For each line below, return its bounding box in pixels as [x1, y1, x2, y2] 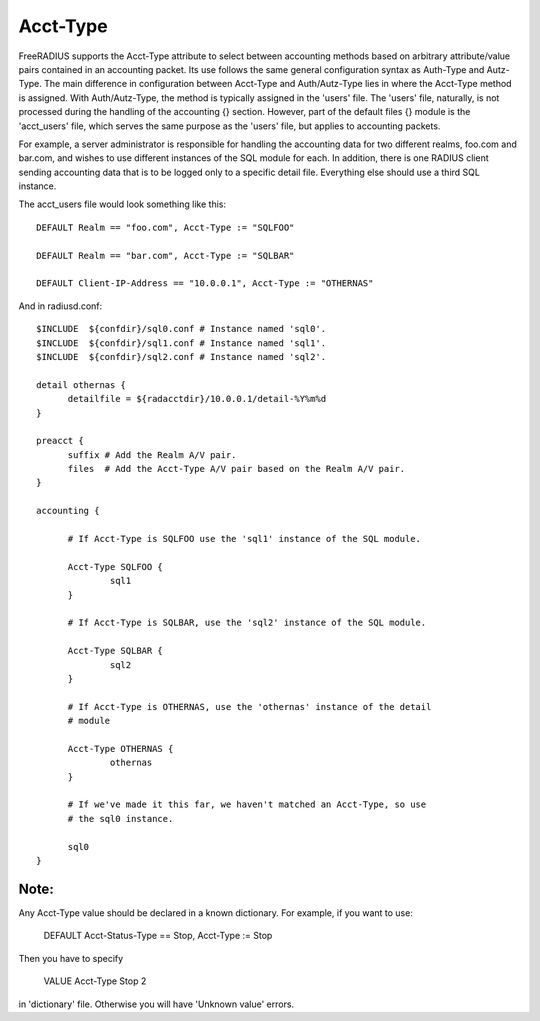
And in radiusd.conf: [18, 300, 103, 312]
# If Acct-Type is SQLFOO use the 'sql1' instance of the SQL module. [67, 533, 422, 545]
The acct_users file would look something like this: [18, 198, 227, 210]
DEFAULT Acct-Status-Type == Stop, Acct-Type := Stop [43, 930, 273, 942]
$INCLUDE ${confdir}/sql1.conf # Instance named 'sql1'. [36, 337, 327, 349]
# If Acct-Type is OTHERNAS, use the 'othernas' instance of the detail [67, 701, 432, 712]
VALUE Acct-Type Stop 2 [43, 975, 147, 987]
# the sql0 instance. [67, 813, 174, 824]
